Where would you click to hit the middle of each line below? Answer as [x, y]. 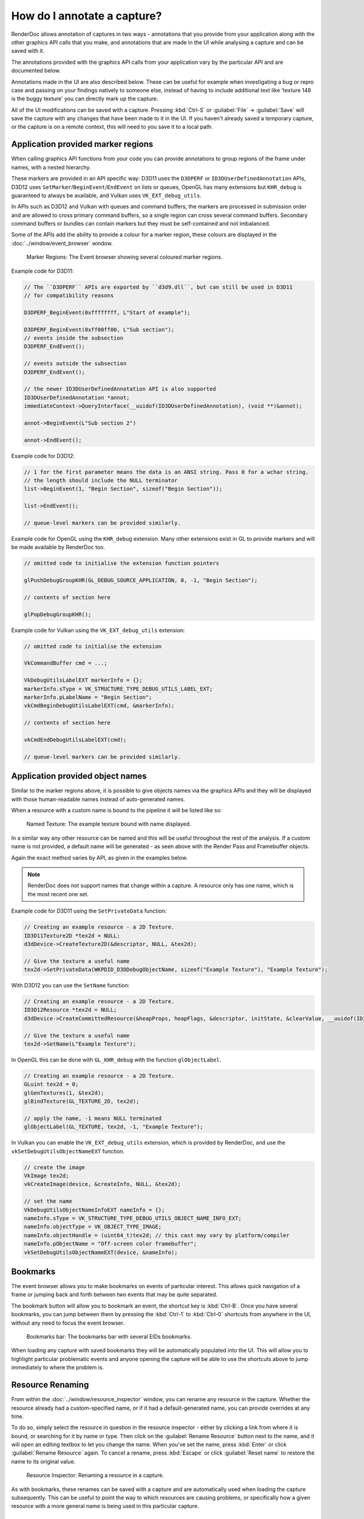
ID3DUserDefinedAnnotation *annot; [77, 397]
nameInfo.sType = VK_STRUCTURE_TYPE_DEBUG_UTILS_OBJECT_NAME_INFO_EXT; [133, 1219]
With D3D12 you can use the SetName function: [70, 986]
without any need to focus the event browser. [68, 1323]
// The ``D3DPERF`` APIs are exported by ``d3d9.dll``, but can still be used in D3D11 [158, 287]
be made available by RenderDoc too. [58, 547]
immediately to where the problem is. [58, 1368]
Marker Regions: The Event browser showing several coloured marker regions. [124, 257]
